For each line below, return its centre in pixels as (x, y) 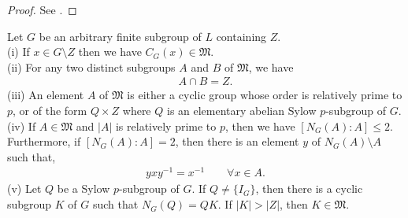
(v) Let (24, 188)
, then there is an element (237, 141)
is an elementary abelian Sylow (241, 110)
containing (241, 36)
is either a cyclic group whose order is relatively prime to (265, 95)
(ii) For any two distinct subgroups (91, 67)
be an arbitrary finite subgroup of (120, 36)
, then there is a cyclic (309, 188)
